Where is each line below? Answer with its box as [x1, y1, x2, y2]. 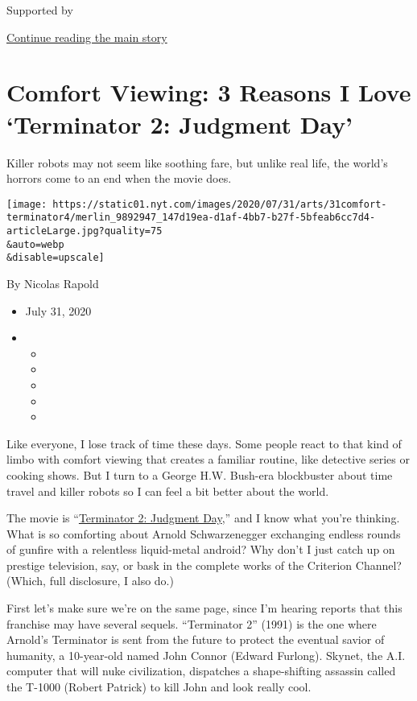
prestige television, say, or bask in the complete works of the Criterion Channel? [6, 556, 402, 573]
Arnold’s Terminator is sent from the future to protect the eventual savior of [6, 631, 385, 648]
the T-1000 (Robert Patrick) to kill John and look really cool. [6, 678, 312, 695]
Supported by [6, 2, 73, 18]
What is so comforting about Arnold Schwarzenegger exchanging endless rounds [6, 525, 401, 542]
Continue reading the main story [6, 28, 167, 45]
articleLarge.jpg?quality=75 [6, 225, 163, 237]
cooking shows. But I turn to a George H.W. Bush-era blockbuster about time [6, 466, 393, 483]
